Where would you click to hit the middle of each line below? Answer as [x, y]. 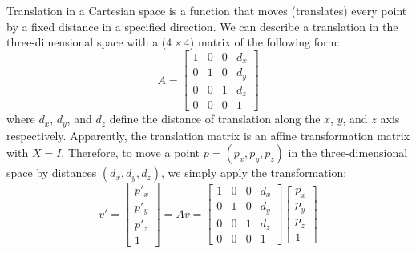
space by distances [52, 173]
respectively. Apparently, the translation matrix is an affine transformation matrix [208, 135]
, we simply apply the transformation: [254, 173]
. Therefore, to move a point [131, 153]
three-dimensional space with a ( [87, 42]
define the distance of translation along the [215, 119]
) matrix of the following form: [265, 42]
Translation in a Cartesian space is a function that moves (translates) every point [207, 10]
